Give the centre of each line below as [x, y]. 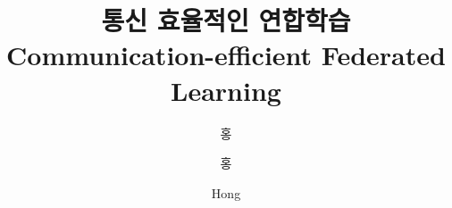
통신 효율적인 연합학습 [226, 20]
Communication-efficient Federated [226, 55]
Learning [226, 90]
